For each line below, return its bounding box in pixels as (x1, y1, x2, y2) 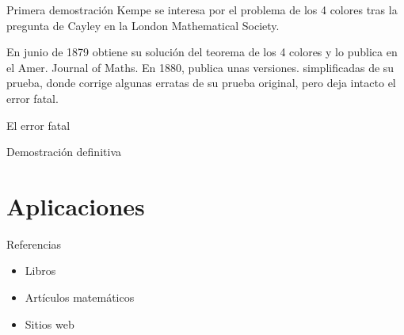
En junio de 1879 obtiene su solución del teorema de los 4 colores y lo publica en (6, 44, 398, 60)
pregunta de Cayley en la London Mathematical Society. (6, 17, 280, 33)
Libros (25, 262, 56, 279)
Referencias (6, 235, 62, 252)
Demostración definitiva (6, 143, 121, 160)
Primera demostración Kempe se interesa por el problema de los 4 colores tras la (6, 2, 398, 17)
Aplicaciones (6, 189, 145, 222)
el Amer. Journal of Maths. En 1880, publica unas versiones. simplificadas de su (6, 59, 394, 75)
